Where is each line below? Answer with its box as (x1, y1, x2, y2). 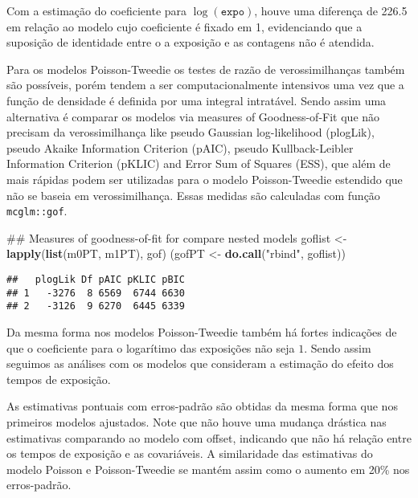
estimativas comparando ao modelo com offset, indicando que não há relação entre (6, 429, 412, 446)
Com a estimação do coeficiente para (6, 2, 187, 18)
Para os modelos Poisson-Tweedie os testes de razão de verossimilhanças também (6, 60, 405, 77)
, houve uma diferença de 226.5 (254, 2, 408, 18)
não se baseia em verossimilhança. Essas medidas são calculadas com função (6, 186, 380, 203)
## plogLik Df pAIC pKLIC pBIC (6, 273, 185, 285)
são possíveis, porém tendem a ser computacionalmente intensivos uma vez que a (6, 76, 404, 93)
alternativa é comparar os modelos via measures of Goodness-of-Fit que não (6, 108, 380, 124)
